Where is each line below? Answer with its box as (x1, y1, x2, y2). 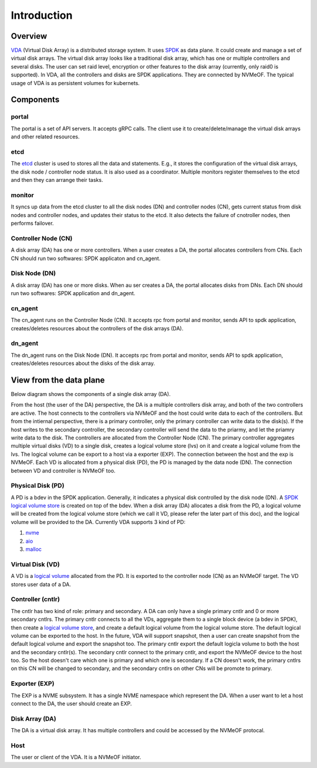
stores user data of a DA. (11, 581, 72, 588)
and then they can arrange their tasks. (11, 177, 103, 184)
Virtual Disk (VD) (11, 560, 60, 569)
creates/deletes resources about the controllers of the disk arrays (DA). (11, 324, 184, 331)
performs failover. (11, 220, 54, 227)
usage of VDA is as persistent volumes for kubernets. (11, 79, 140, 86)
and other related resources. (11, 133, 80, 140)
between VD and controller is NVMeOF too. (11, 467, 116, 474)
